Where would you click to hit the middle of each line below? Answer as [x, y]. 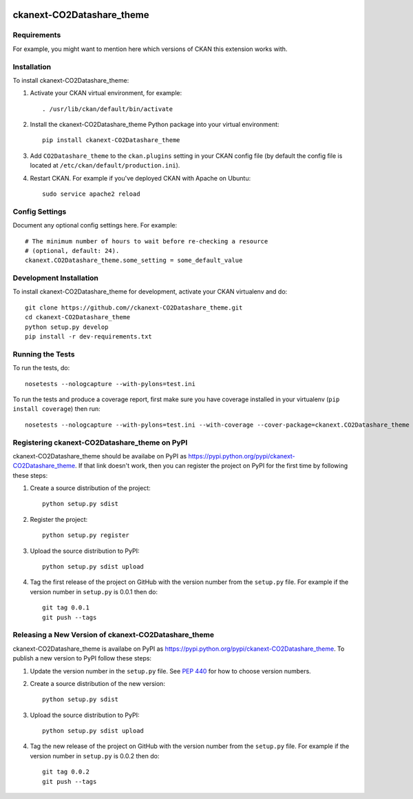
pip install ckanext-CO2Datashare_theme [111, 140]
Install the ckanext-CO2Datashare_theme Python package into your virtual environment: [155, 125]
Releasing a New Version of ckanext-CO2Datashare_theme [114, 635]
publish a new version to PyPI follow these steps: [82, 658]
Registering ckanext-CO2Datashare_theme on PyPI [100, 443]
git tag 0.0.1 [66, 608]
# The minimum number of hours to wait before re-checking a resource [147, 241]
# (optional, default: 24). [72, 251]
